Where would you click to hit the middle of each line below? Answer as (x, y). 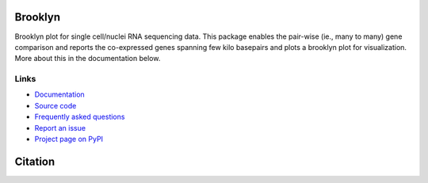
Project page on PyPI (69, 139)
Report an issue (60, 128)
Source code (55, 105)
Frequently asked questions (80, 117)
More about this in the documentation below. (88, 59)
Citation (35, 161)
